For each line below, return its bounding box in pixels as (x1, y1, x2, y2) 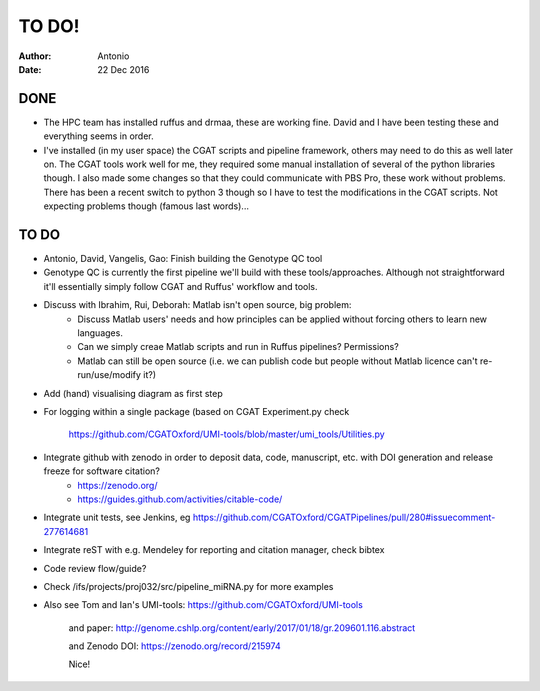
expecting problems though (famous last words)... (43, 200, 250, 212)
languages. (77, 327, 124, 339)
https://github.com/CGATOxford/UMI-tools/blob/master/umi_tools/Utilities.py (68, 428, 385, 440)
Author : (18, 50, 52, 62)
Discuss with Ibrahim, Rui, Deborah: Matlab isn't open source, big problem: (43, 299, 352, 311)
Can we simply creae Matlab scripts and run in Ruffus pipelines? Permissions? (77, 341, 399, 353)
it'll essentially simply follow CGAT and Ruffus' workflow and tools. (43, 280, 319, 292)
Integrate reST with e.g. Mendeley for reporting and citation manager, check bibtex (43, 544, 385, 556)
